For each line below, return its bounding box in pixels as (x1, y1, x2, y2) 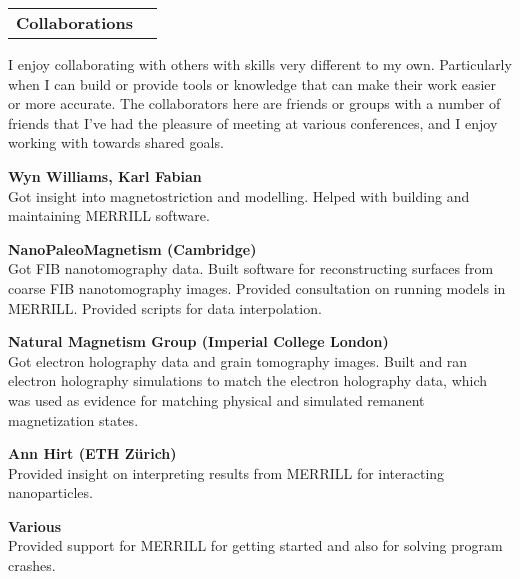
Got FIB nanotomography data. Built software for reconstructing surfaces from (8, 258, 494, 279)
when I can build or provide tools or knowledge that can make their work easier (8, 73, 497, 94)
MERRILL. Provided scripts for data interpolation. (8, 297, 322, 318)
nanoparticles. (8, 482, 93, 503)
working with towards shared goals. (8, 132, 224, 153)
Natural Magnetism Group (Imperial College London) (8, 331, 389, 352)
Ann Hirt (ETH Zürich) (8, 443, 177, 464)
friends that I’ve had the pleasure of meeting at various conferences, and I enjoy (8, 112, 498, 133)
